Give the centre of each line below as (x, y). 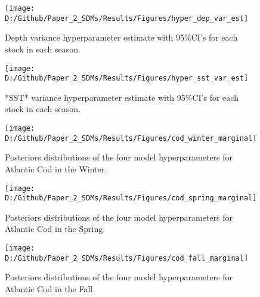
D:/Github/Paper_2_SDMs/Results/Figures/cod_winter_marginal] (131, 138)
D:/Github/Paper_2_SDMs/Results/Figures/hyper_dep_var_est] (127, 18)
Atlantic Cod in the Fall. (50, 288)
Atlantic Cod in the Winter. (56, 168)
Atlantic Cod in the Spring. (55, 229)
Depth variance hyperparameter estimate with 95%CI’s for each (121, 37)
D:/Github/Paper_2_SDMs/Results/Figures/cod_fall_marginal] (127, 258)
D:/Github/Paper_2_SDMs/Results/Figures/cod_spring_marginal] (131, 198)
